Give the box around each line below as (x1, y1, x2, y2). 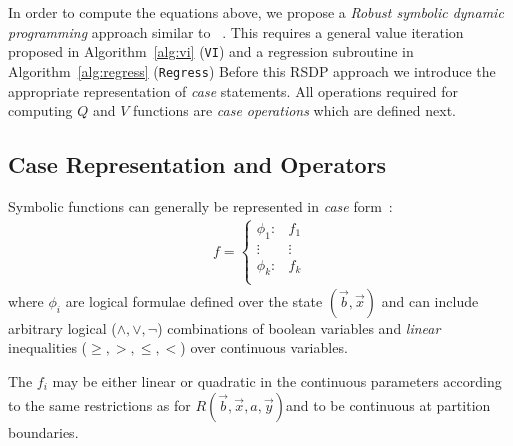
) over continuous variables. (180, 337, 348, 358)
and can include (381, 290, 479, 311)
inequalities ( (8, 337, 88, 358)
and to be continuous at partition (286, 394, 491, 415)
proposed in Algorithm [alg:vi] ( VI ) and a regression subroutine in (8, 41, 414, 62)
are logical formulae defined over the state (65, 290, 323, 311)
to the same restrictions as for (8, 394, 191, 415)
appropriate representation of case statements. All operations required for (8, 80, 458, 101)
